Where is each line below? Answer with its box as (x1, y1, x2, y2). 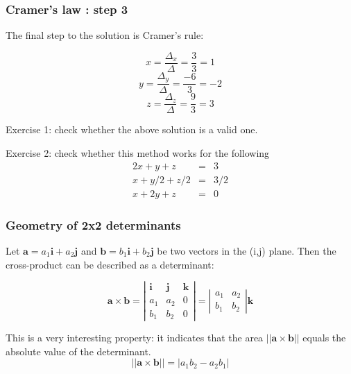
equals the (302, 330, 346, 345)
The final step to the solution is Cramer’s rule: (6, 28, 204, 42)
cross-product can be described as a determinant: (6, 257, 214, 271)
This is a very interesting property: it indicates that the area (6, 330, 264, 345)
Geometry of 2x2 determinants (6, 216, 181, 233)
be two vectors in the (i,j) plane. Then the (157, 243, 336, 257)
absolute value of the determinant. (6, 343, 151, 358)
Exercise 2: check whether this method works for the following (6, 146, 270, 160)
